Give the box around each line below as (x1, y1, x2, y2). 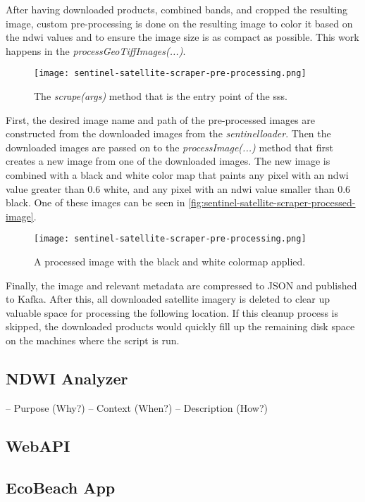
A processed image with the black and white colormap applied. (34, 254, 306, 269)
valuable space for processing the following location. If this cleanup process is (6, 305, 338, 320)
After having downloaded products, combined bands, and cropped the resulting (6, 2, 348, 16)
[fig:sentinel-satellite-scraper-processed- (188, 195, 356, 210)
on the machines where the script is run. (6, 333, 180, 347)
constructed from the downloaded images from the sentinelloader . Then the (6, 126, 331, 141)
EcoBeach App (6, 476, 116, 498)
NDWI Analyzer (6, 367, 128, 389)
